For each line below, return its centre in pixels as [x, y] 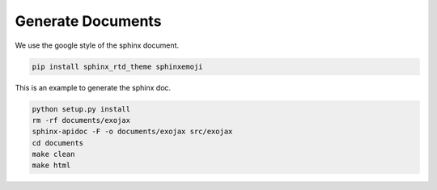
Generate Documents [88, 21]
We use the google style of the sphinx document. [97, 45]
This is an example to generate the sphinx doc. [93, 87]
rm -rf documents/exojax [81, 120]
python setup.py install [81, 109]
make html [51, 165]
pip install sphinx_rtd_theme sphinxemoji [117, 66]
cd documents [58, 143]
